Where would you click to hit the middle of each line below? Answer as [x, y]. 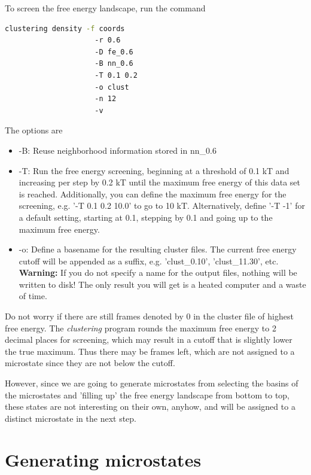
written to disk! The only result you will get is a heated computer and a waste [162, 284]
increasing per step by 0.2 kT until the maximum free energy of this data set [160, 182]
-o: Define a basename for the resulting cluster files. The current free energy [158, 249]
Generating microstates [103, 459]
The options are [34, 130]
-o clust [112, 87]
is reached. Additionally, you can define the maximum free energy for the [153, 194]
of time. [33, 296]
